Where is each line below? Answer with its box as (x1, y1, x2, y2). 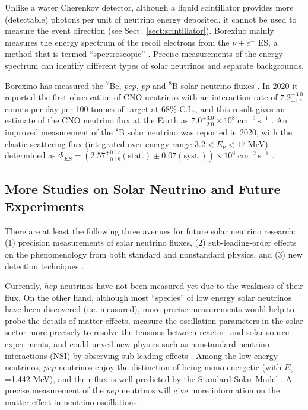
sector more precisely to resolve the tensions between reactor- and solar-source (5, 326, 290, 338)
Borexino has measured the (5, 79, 104, 91)
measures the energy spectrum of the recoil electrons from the (5, 36, 230, 48)
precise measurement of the (5, 384, 104, 396)
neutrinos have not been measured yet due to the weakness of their (59, 279, 303, 292)
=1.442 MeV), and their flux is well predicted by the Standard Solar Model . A (5, 372, 293, 384)
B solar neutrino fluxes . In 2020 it (172, 79, 298, 91)
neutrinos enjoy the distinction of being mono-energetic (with (58, 361, 282, 373)
